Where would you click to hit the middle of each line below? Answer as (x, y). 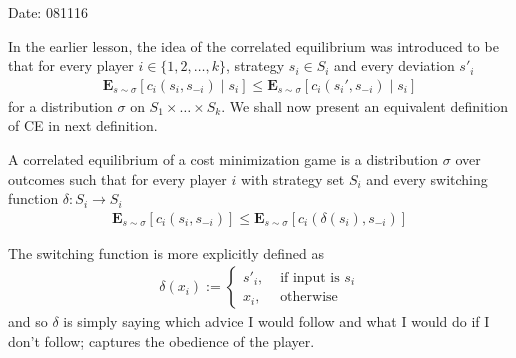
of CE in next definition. (83, 125)
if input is (310, 277)
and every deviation (394, 65)
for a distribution (60, 105)
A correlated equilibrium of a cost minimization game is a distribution (223, 159)
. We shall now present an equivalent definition (365, 105)
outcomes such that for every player (117, 178)
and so (28, 321)
